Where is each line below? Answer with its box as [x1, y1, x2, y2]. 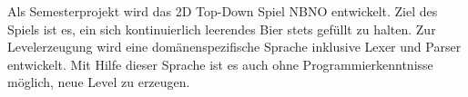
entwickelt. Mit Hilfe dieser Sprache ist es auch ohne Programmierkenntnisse [7, 54, 433, 73]
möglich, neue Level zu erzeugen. [7, 73, 190, 92]
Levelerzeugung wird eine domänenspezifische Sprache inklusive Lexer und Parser [7, 37, 462, 56]
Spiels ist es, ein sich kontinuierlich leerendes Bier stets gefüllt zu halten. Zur [7, 19, 436, 38]
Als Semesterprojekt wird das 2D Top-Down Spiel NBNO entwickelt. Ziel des [7, 2, 438, 20]
